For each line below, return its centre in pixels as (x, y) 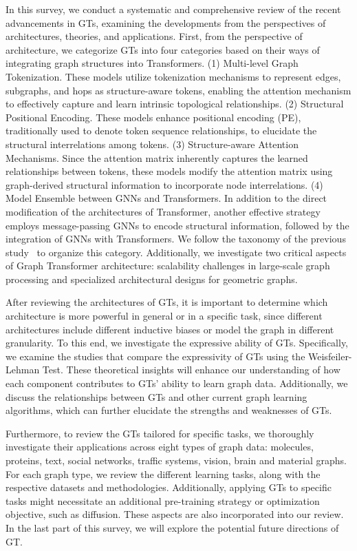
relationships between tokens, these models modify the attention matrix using (169, 171)
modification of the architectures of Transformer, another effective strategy (163, 211)
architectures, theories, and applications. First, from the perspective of (154, 36)
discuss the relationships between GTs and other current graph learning (156, 396)
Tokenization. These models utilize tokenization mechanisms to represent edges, (173, 76)
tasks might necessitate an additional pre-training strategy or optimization (163, 500)
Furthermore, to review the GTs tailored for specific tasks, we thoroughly (160, 433)
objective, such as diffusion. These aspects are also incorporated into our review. (175, 514)
